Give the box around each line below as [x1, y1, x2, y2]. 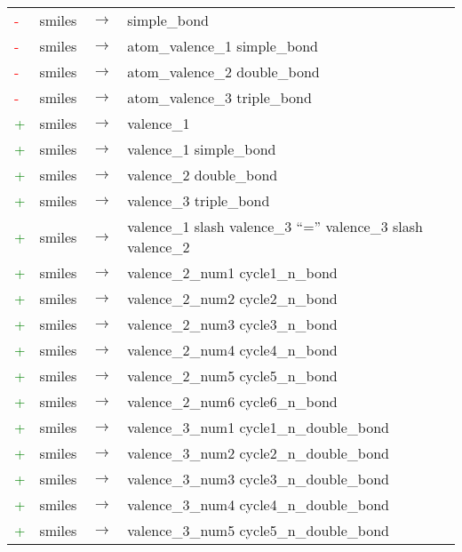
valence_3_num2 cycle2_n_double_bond [127, 443, 389, 463]
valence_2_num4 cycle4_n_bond [127, 340, 338, 360]
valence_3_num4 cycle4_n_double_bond [127, 494, 389, 515]
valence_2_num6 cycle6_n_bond [127, 391, 338, 412]
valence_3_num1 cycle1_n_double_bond [127, 417, 389, 437]
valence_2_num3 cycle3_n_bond [127, 314, 338, 334]
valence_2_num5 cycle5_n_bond [127, 365, 338, 386]
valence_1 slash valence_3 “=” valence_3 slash [127, 216, 423, 236]
